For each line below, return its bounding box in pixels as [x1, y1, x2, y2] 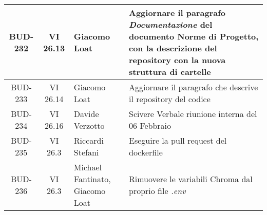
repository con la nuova [128, 54, 226, 66]
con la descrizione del [128, 42, 217, 54]
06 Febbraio [128, 120, 171, 131]
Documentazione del [128, 18, 213, 30]
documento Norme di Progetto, [128, 30, 259, 42]
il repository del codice [128, 93, 211, 105]
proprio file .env [128, 185, 186, 197]
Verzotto [73, 120, 105, 131]
